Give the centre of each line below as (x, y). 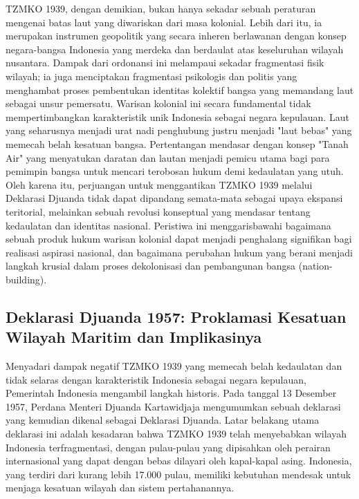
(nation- (315, 266)
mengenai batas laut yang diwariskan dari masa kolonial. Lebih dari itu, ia (164, 22)
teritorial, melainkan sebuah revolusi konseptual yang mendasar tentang (158, 211)
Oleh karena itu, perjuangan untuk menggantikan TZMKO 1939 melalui (159, 184)
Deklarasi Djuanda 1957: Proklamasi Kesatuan (176, 316)
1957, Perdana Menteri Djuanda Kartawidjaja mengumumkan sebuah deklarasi (173, 406)
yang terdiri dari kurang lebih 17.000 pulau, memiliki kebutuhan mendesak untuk (178, 474)
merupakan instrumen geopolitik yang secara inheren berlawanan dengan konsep (176, 36)
